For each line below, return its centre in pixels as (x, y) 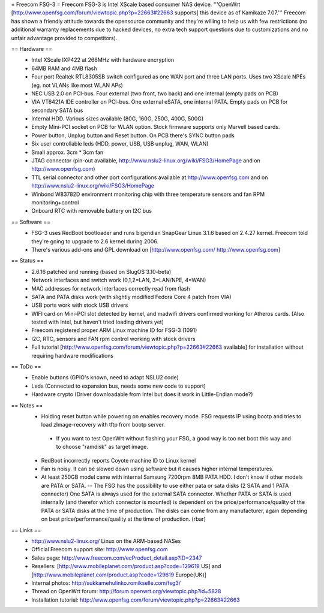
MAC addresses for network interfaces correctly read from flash (111, 288)
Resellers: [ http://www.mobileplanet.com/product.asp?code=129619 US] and (126, 566)
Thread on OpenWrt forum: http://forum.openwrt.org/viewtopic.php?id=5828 (126, 591)
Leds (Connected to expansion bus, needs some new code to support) (119, 386)
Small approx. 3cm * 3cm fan (67, 152)
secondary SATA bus (57, 110)
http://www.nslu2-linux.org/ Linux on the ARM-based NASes (106, 541)
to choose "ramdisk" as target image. (102, 447)
